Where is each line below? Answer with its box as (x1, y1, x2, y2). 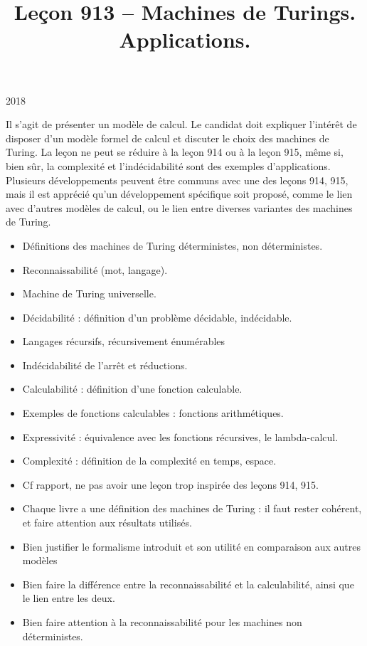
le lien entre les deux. (22, 591, 115, 605)
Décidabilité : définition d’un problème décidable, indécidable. (22, 309, 292, 324)
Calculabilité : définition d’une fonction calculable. (22, 381, 243, 396)
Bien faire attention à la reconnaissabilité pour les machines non (22, 615, 302, 629)
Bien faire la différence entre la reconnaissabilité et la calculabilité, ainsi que (22, 576, 354, 591)
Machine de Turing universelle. (22, 286, 156, 301)
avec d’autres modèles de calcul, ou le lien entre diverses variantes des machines (6, 200, 353, 215)
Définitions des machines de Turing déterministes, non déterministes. (22, 238, 323, 253)
